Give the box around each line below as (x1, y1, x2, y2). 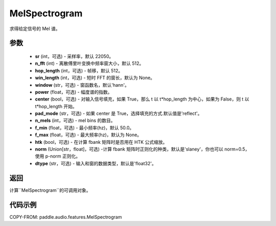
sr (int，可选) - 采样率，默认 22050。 (35, 53, 114, 59)
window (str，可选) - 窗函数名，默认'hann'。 (35, 82, 130, 88)
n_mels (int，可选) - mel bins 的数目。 (35, 117, 116, 123)
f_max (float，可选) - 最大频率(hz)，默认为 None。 (35, 132, 142, 138)
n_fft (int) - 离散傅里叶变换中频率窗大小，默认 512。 (35, 60, 144, 66)
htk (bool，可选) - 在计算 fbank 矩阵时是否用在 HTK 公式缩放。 (35, 139, 168, 145)
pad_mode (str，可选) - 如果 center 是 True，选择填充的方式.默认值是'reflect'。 (35, 110, 202, 117)
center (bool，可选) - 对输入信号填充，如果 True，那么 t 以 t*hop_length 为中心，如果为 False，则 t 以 (35, 96, 249, 102)
